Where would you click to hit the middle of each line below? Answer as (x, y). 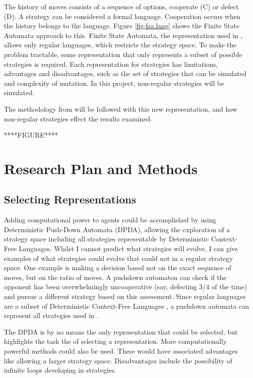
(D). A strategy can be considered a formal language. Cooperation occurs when (122, 16)
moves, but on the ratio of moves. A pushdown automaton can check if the (115, 277)
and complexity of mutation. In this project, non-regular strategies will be (114, 83)
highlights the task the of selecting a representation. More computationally (115, 341)
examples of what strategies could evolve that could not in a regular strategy (118, 258)
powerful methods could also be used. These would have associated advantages (121, 351)
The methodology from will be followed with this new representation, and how (121, 109)
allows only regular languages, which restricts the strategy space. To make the (120, 45)
